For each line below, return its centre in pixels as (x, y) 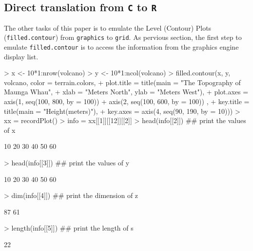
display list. (21, 56)
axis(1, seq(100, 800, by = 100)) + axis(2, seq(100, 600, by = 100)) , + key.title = (127, 101)
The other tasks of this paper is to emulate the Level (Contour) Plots (108, 27)
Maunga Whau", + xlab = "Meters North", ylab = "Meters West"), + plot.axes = (126, 92)
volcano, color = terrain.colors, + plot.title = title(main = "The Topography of (122, 82)
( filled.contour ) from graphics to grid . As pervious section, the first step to (123, 37)
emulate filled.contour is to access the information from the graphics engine (121, 47)
